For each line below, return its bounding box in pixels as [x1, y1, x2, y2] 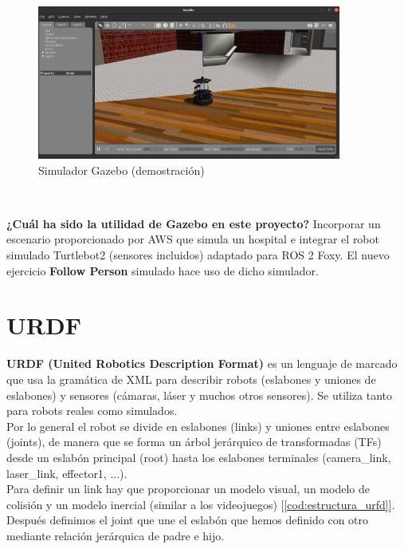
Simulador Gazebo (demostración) [38, 161, 205, 178]
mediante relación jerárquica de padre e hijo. [6, 527, 225, 543]
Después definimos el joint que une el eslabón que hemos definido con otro [6, 511, 369, 528]
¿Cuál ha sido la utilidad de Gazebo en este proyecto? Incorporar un [6, 215, 381, 231]
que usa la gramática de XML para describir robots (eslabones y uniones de [6, 370, 376, 387]
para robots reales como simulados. [6, 402, 178, 419]
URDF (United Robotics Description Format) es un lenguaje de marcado [6, 355, 398, 372]
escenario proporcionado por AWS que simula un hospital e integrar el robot [6, 231, 379, 247]
